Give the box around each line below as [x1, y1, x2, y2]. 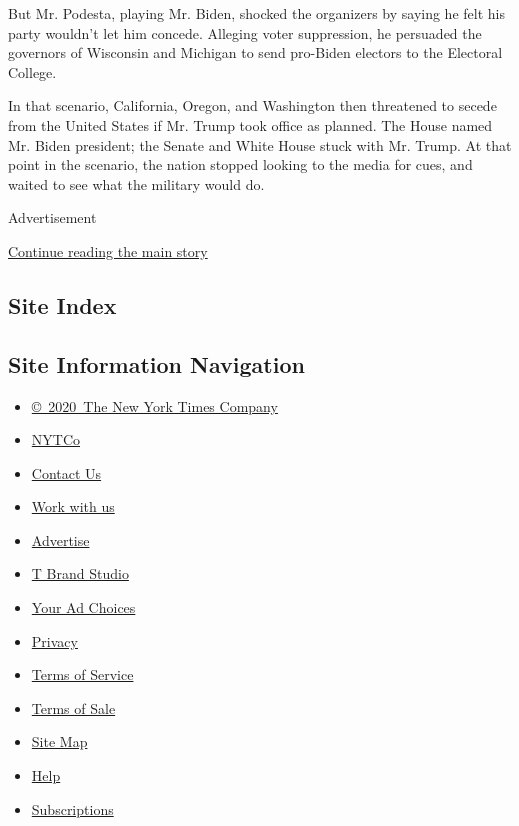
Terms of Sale [31, 697, 116, 718]
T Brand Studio [31, 563, 129, 584]
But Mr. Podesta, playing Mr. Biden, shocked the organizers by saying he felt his [8, 3, 505, 23]
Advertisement [8, 207, 97, 228]
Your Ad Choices [31, 597, 136, 618]
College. [8, 61, 57, 82]
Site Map [31, 731, 88, 752]
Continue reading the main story [8, 240, 208, 261]
